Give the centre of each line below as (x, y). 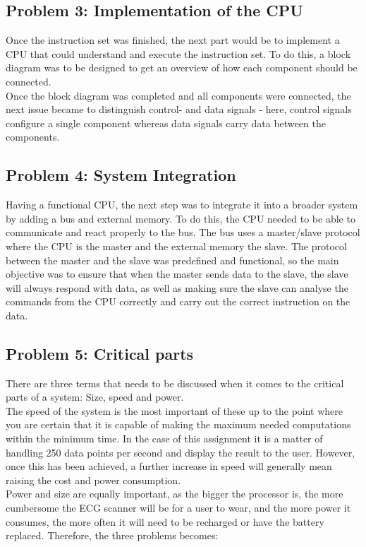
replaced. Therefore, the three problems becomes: (112, 535)
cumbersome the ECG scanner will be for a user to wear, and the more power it (178, 508)
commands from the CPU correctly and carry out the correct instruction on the (178, 301)
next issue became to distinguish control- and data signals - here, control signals (179, 109)
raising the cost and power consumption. (93, 480)
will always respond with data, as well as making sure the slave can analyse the (177, 287)
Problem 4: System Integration (121, 175)
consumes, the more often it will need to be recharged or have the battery (165, 521)
